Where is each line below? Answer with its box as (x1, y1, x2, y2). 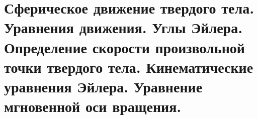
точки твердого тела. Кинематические (4, 56, 253, 77)
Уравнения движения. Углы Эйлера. (4, 17, 243, 38)
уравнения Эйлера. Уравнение (4, 76, 203, 96)
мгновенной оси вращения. (4, 96, 182, 116)
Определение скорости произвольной (4, 37, 245, 57)
